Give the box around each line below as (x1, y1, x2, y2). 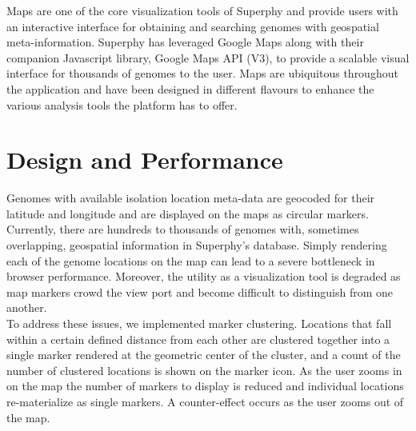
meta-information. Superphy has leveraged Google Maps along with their (6, 34, 364, 50)
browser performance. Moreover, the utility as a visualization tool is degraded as (6, 268, 401, 285)
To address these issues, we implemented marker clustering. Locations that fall (6, 315, 392, 332)
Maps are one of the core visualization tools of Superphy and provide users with (6, 2, 398, 18)
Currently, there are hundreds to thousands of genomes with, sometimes (6, 221, 359, 237)
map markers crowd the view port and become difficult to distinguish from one (6, 283, 394, 300)
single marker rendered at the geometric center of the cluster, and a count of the (6, 346, 401, 363)
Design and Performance (6, 143, 283, 176)
